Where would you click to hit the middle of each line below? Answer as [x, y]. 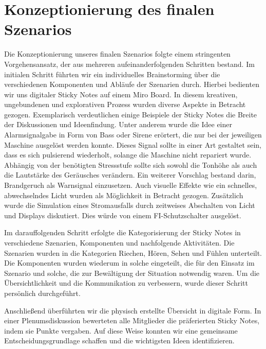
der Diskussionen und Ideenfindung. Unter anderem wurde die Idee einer [118, 124]
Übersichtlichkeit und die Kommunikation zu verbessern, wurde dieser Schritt [126, 283]
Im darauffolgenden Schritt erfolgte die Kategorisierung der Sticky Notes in [122, 232]
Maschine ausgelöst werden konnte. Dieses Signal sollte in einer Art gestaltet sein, [133, 144]
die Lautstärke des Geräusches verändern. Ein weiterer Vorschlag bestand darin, [130, 175]
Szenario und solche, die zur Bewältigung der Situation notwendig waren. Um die [132, 273]
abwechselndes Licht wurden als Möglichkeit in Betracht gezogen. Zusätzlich [124, 195]
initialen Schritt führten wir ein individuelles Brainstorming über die [112, 74]
